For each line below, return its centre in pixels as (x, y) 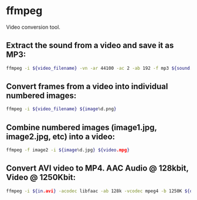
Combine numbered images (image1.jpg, (81, 127)
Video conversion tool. (33, 27)
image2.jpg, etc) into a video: (61, 136)
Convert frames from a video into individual (87, 87)
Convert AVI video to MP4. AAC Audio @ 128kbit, (97, 168)
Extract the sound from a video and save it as (90, 45)
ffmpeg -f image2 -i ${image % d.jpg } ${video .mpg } (68, 150)
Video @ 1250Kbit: (41, 177)
